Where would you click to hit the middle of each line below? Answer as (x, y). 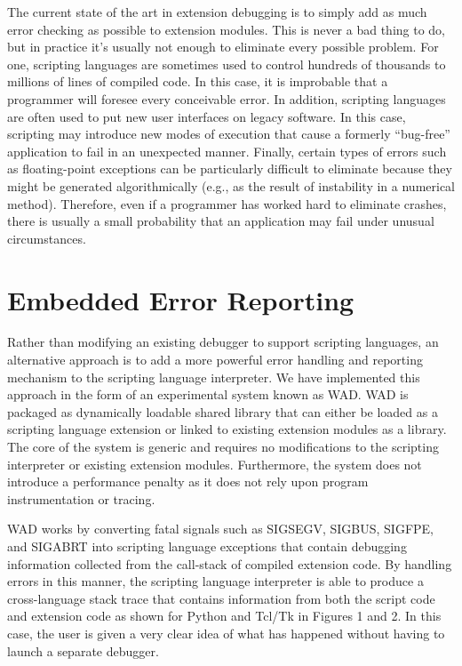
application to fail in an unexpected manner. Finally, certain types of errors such (227, 151)
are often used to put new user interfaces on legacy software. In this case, (207, 116)
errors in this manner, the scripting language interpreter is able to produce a (215, 581)
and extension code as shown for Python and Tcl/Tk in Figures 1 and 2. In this (224, 616)
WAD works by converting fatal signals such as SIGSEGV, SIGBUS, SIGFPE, (221, 529)
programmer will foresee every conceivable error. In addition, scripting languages (227, 98)
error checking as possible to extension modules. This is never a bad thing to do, (227, 29)
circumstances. (47, 238)
